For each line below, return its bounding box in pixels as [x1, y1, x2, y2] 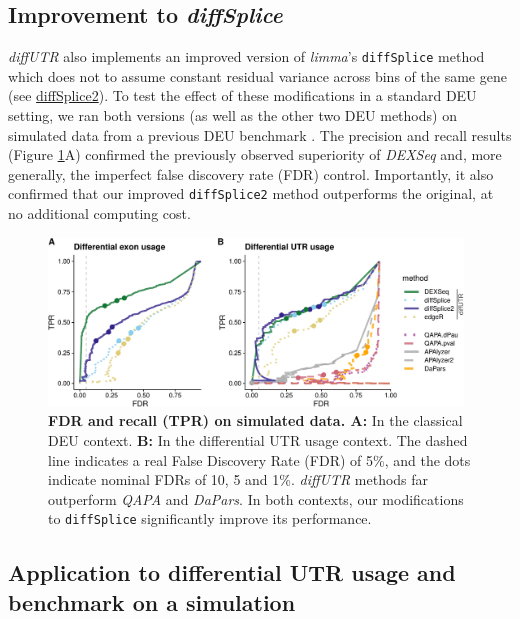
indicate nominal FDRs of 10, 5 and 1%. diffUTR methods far [48, 469, 429, 490]
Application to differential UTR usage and [8, 557, 456, 588]
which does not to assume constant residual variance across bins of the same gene [8, 65, 507, 86]
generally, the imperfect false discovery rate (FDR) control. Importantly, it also [8, 163, 494, 184]
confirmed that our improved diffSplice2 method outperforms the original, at [8, 183, 494, 204]
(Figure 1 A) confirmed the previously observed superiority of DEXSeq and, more [8, 144, 502, 165]
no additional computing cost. [8, 203, 191, 224]
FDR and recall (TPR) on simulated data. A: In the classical [48, 410, 463, 431]
